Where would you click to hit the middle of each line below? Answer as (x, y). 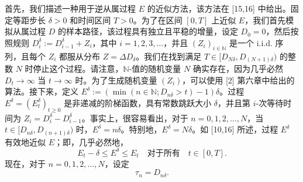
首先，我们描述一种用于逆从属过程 (70, 8)
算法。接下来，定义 (42, 91)
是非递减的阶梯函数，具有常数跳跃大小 (138, 102)
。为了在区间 (158, 20)
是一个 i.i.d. (251, 42)
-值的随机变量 (155, 69)
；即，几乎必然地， (92, 141)
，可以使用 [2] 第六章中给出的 (238, 80)
